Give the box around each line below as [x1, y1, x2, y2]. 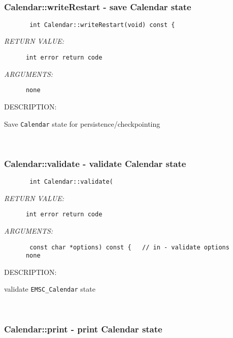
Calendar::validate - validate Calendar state [4, 157, 186, 170]
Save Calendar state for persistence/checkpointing [4, 118, 160, 129]
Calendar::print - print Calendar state [4, 322, 162, 335]
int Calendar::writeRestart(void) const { [29, 21, 175, 29]
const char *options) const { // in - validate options [29, 243, 229, 251]
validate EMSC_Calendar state [4, 284, 95, 294]
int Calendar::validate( [29, 178, 113, 186]
